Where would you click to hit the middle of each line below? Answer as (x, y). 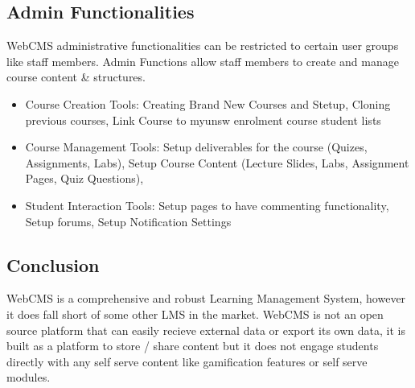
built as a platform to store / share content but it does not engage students (193, 346)
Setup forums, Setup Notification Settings (128, 221)
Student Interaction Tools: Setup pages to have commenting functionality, (207, 205)
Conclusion (53, 264)
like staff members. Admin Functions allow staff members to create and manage (203, 61)
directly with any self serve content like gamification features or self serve (187, 361)
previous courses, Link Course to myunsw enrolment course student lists (203, 120)
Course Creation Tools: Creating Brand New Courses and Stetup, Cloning (208, 103)
